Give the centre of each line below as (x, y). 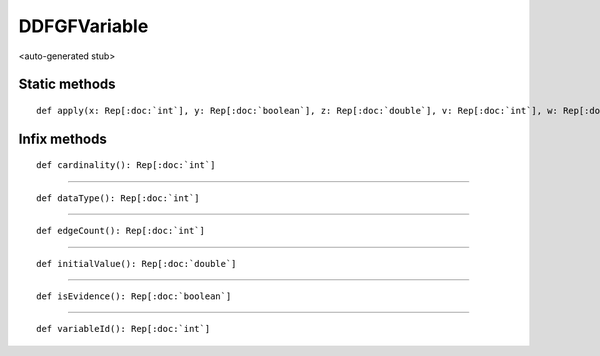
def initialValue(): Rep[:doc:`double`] (136, 263)
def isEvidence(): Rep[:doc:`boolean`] (134, 296)
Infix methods (62, 138)
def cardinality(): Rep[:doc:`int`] (126, 165)
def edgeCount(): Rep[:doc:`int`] (120, 231)
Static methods (67, 84)
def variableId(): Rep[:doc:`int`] (123, 329)
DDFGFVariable (83, 26)
